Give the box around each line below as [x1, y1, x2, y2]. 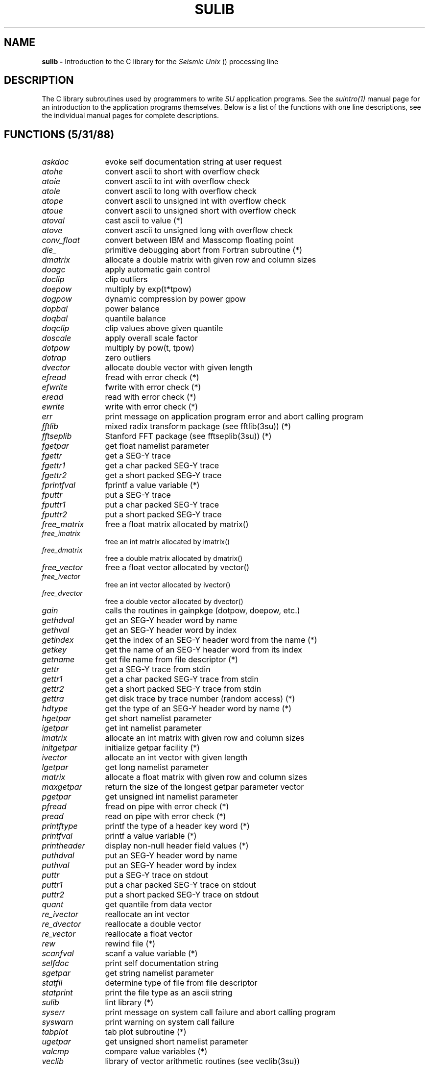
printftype [42, 821, 78, 831]
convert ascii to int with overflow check [105, 176, 250, 187]
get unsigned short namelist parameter [105, 1037, 248, 1047]
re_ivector [42, 909, 78, 920]
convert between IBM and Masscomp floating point [105, 235, 294, 245]
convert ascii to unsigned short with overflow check [105, 206, 296, 216]
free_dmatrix [42, 546, 83, 555]
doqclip [42, 323, 70, 334]
